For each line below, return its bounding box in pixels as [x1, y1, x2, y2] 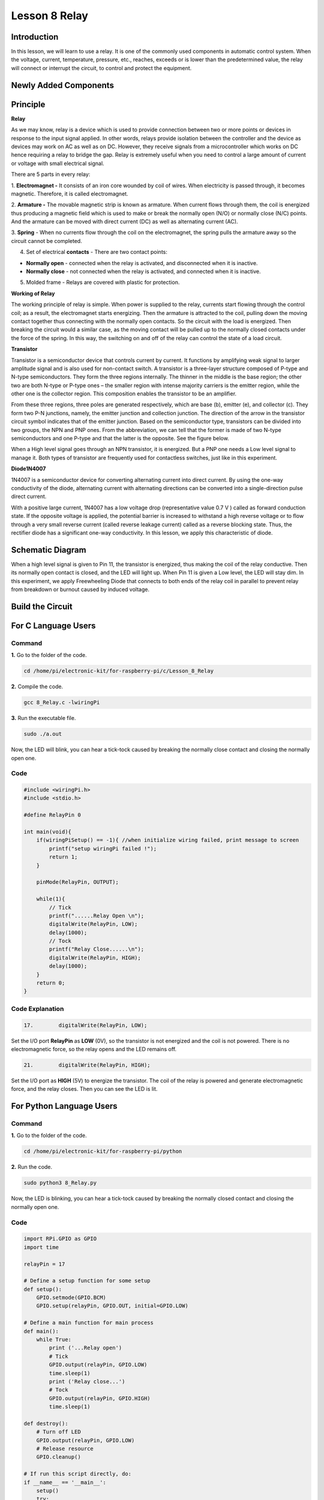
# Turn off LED [36, 1429, 81, 1435]
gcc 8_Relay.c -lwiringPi [23, 699, 100, 706]
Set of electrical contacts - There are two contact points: [26, 248, 167, 256]
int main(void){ [23, 829, 72, 835]
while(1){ [36, 896, 65, 902]
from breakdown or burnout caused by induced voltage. [11, 586, 150, 593]
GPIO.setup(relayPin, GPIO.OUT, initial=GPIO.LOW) [36, 1303, 188, 1309]
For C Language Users [11, 620, 96, 631]
